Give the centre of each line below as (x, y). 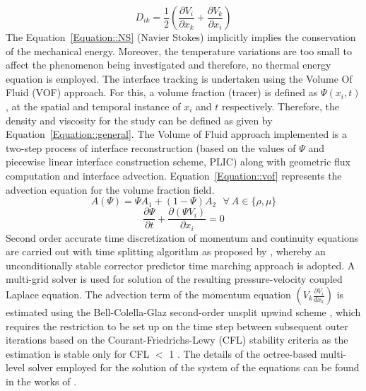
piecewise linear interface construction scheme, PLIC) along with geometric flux (178, 162)
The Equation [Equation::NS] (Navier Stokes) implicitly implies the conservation (181, 37)
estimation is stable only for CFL (78, 353)
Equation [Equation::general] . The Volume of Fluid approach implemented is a (177, 134)
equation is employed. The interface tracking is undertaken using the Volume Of (179, 78)
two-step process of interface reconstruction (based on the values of (151, 147)
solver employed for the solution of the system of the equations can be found (194, 367)
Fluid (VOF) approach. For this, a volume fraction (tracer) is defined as (162, 92)
